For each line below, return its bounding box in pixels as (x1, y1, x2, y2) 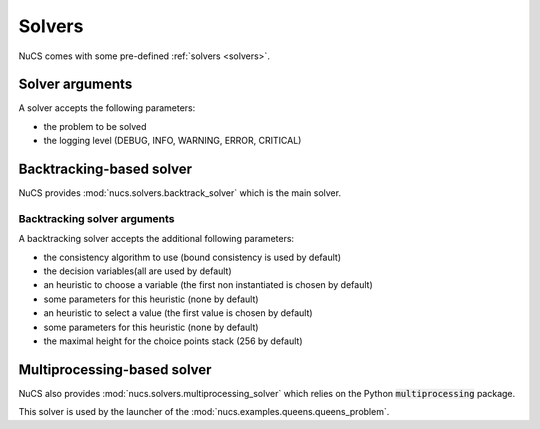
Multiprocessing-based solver (18, 361, 212, 378)
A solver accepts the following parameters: (18, 102, 196, 114)
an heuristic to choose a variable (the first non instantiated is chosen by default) (43, 279, 374, 291)
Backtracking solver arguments (18, 211, 175, 225)
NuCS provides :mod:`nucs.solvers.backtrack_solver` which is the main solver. (18, 187, 342, 199)
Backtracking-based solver (18, 161, 193, 178)
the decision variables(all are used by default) (43, 265, 232, 277)
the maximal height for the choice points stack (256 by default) (43, 335, 303, 347)
